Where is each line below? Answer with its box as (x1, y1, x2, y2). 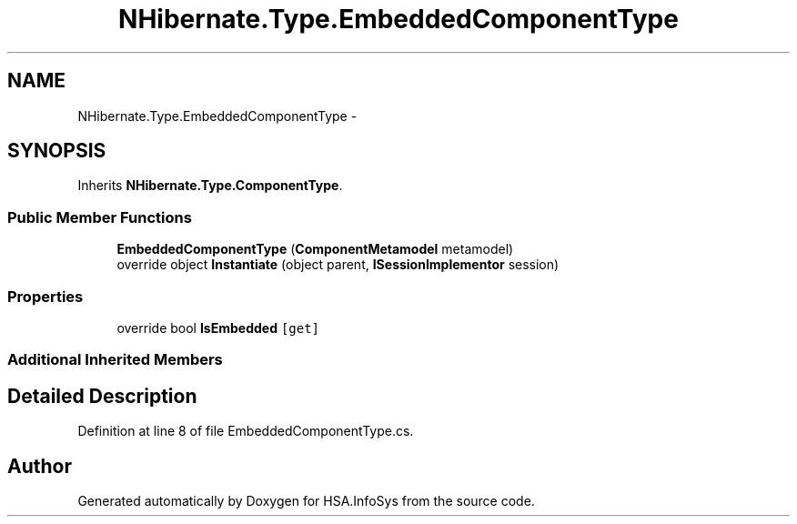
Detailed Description (7, 384, 197, 408)
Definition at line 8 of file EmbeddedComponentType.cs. (77, 423, 414, 439)
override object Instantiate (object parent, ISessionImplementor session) (116, 257, 560, 273)
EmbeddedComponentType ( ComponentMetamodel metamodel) (116, 241, 514, 257)
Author (7, 454, 72, 478)
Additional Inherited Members (7, 350, 223, 369)
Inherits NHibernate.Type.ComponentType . (77, 177, 343, 194)
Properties (7, 287, 84, 306)
